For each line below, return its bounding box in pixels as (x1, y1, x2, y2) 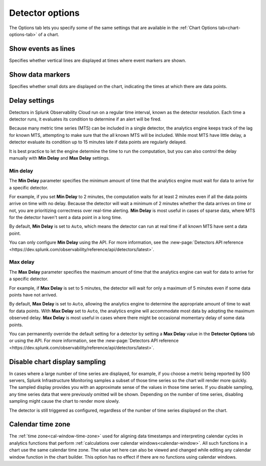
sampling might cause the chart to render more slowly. (9, 398, 120, 404)
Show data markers (9, 70, 70, 79)
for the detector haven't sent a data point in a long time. (9, 214, 122, 220)
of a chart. (38, 31, 59, 37)
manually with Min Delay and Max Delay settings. (9, 155, 110, 161)
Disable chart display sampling (9, 357, 106, 366)
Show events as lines (9, 44, 76, 53)
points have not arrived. (9, 292, 58, 297)
